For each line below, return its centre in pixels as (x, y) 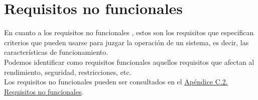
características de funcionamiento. (56, 52)
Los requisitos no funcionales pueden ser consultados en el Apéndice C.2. (116, 82)
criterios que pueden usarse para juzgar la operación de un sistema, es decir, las (126, 42)
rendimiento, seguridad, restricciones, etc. (68, 72)
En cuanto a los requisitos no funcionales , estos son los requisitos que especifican (129, 32)
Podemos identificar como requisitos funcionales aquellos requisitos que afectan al (129, 62)
